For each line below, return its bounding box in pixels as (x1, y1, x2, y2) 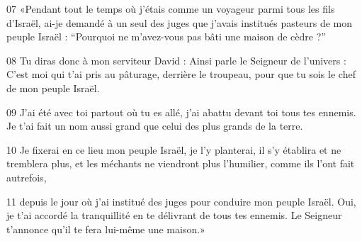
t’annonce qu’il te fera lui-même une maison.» (6, 221, 205, 236)
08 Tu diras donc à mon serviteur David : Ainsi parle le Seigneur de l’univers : (6, 52, 346, 67)
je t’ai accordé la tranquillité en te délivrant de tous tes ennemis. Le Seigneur (6, 208, 342, 223)
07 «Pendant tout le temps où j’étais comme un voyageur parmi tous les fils (6, 1, 335, 16)
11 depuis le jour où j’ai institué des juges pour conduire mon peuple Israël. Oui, (6, 194, 356, 208)
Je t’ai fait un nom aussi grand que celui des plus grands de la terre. (6, 118, 303, 133)
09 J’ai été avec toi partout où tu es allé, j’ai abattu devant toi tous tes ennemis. (6, 104, 356, 119)
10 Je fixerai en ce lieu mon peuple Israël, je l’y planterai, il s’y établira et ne (6, 142, 341, 157)
